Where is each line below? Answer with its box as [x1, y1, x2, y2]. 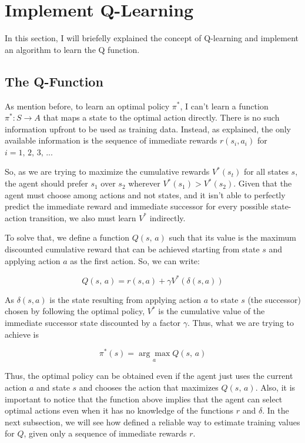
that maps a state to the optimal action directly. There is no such [43, 111, 280, 124]
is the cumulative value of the [158, 305, 265, 317]
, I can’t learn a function [180, 99, 269, 112]
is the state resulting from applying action [49, 293, 202, 305]
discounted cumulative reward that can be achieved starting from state [5, 243, 260, 255]
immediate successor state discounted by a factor [5, 316, 181, 328]
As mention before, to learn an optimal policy [5, 99, 170, 112]
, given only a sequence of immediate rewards [24, 427, 187, 439]
